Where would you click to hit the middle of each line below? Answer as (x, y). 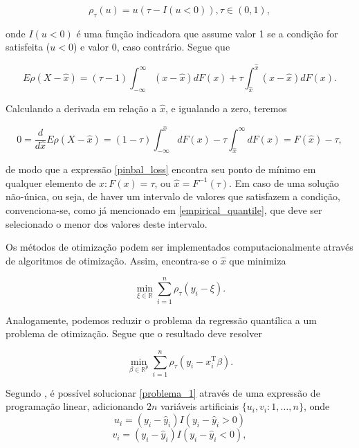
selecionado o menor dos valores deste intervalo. (107, 223)
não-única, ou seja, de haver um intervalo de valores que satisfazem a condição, (173, 196)
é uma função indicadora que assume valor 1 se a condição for (207, 33)
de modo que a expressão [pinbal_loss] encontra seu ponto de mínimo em (161, 169)
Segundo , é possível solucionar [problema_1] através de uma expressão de (163, 392)
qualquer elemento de (51, 182)
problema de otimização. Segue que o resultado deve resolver (134, 333)
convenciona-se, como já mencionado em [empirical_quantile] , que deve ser (164, 210)
